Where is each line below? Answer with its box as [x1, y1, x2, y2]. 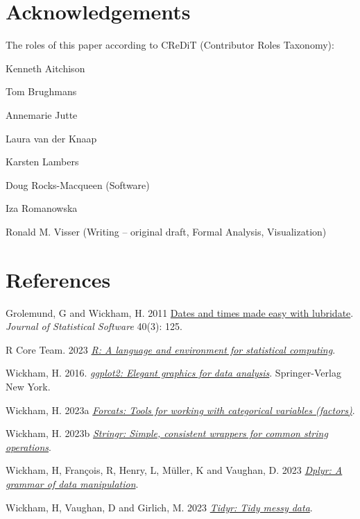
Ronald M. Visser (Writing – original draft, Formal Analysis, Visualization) [6, 224, 327, 238]
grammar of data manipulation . [6, 476, 139, 491]
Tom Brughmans [6, 84, 77, 99]
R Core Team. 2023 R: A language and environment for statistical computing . [6, 342, 336, 356]
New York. [6, 379, 51, 393]
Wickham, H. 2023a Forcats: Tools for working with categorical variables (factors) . [6, 402, 355, 417]
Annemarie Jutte [6, 107, 78, 122]
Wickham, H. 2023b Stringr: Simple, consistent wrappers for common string [6, 426, 328, 440]
